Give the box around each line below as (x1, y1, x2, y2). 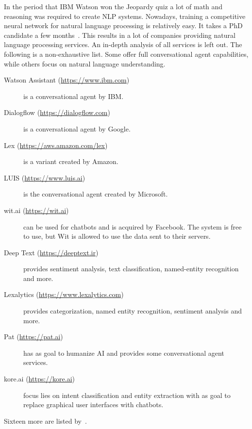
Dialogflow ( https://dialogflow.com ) (4, 107, 110, 117)
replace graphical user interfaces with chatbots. (23, 399, 164, 410)
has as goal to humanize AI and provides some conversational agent (23, 347, 224, 358)
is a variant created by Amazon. (23, 156, 118, 166)
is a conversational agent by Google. (23, 123, 131, 133)
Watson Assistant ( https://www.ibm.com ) (4, 75, 130, 85)
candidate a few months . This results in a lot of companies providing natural (4, 30, 235, 40)
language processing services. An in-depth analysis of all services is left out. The (4, 39, 242, 49)
